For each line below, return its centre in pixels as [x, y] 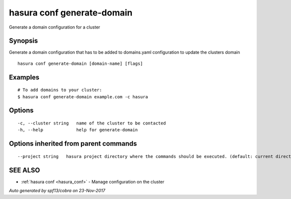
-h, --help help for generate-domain [78, 130]
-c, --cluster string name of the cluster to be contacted [92, 123]
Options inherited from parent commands [73, 144]
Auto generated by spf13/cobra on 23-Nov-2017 [57, 191]
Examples [24, 77]
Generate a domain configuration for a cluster [55, 27]
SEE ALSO [24, 170]
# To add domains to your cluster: [60, 90]
